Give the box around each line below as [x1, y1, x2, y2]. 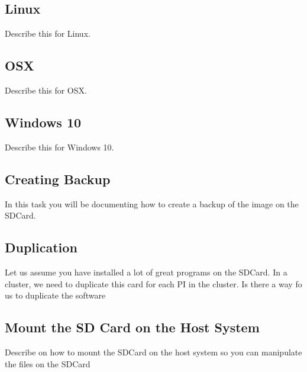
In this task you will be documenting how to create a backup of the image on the [5, 197, 299, 210]
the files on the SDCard [5, 357, 91, 370]
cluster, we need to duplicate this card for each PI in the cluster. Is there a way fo [5, 277, 302, 290]
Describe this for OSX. [5, 84, 87, 96]
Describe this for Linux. [5, 27, 91, 40]
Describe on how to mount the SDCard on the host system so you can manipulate [5, 345, 302, 358]
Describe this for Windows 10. [5, 140, 114, 153]
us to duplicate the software [5, 289, 106, 302]
